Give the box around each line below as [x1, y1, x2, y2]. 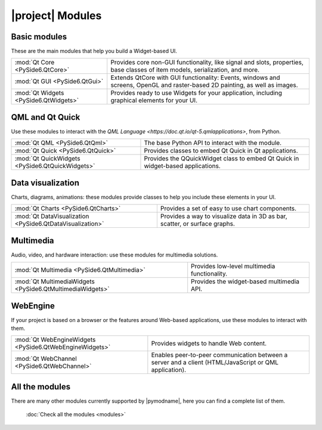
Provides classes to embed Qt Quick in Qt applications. [144, 147, 298, 155]
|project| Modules [11, 9, 102, 22]
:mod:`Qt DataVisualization [14, 212, 89, 221]
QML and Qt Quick [11, 112, 80, 122]
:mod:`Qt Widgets [14, 89, 64, 97]
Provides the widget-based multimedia [191, 277, 299, 286]
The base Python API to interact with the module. [144, 139, 282, 147]
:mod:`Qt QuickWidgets [14, 154, 80, 163]
